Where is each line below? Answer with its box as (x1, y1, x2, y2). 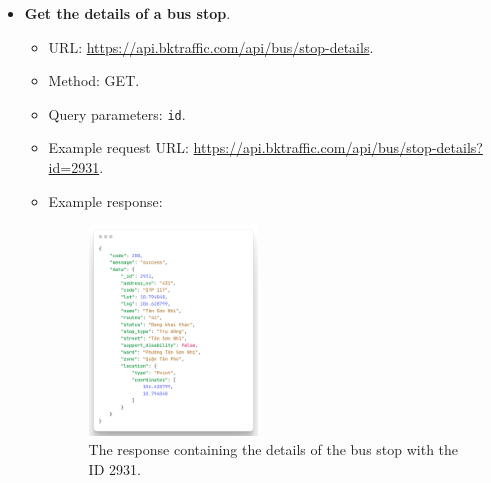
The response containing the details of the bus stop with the (88, 439, 459, 460)
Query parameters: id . (48, 103, 186, 124)
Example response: (48, 190, 163, 211)
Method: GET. (48, 70, 140, 91)
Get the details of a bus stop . (24, 3, 231, 23)
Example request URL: (48, 137, 189, 158)
